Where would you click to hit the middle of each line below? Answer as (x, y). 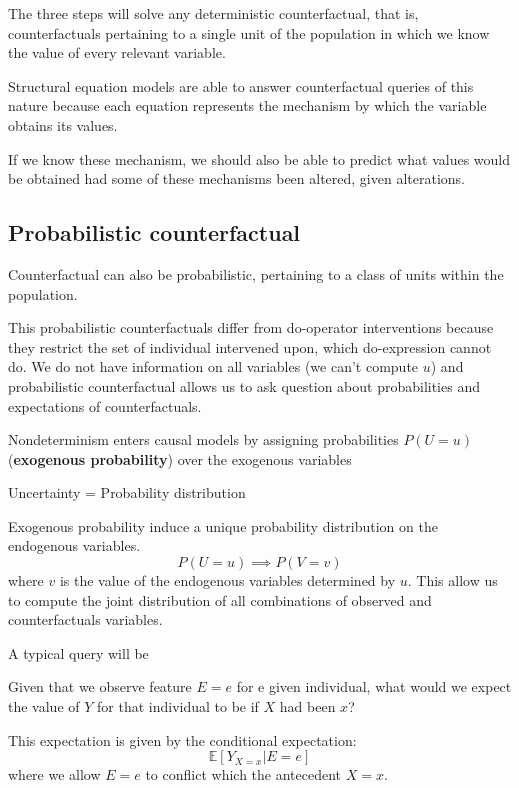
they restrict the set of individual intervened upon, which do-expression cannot (250, 346)
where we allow (54, 774)
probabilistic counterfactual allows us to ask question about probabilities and (244, 385)
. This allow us (452, 580)
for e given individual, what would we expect (374, 686)
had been (307, 706)
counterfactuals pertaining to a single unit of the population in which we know (249, 32)
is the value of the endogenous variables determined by (227, 580)
